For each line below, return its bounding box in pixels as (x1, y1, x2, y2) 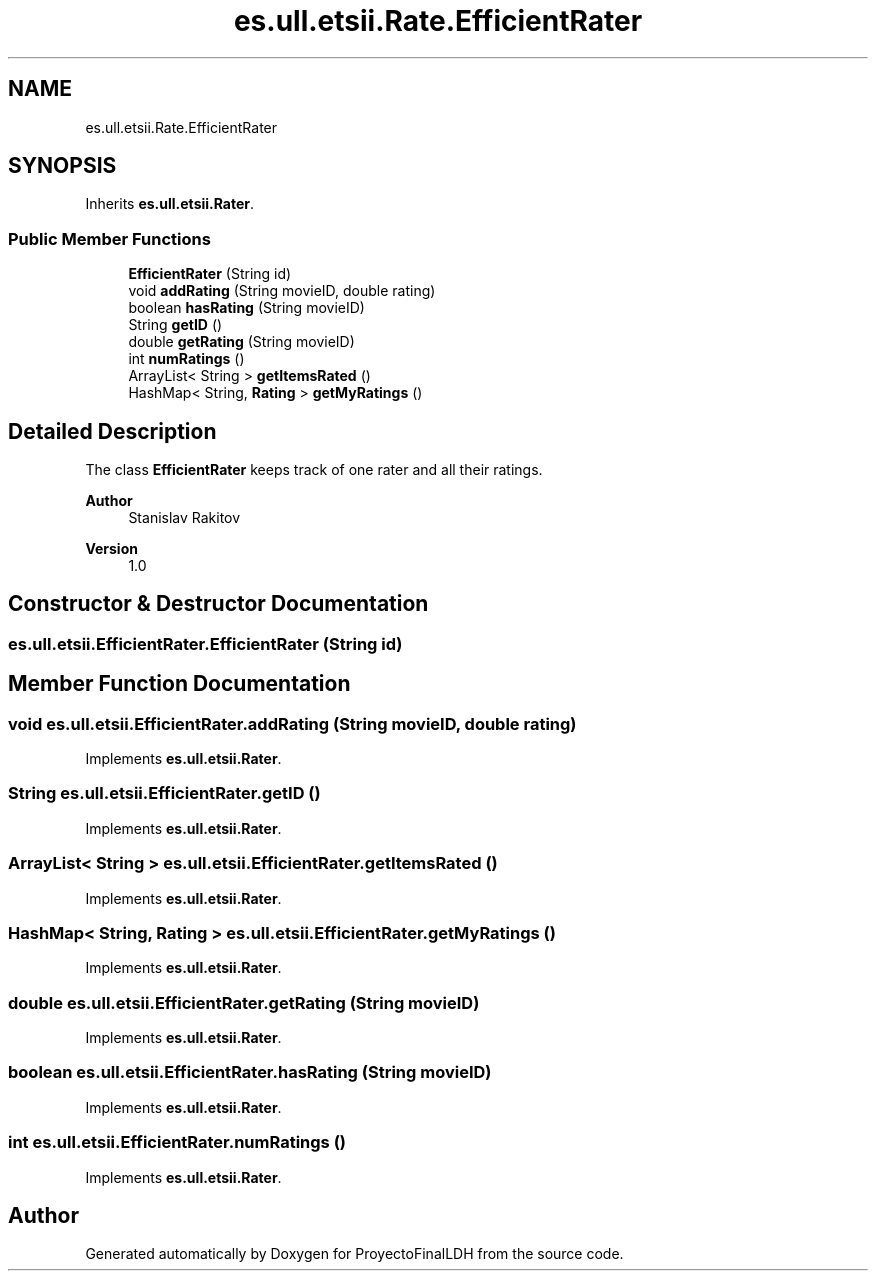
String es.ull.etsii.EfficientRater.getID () (8, 783, 321, 804)
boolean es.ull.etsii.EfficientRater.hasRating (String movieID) (8, 1062, 492, 1083)
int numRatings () (128, 350, 245, 368)
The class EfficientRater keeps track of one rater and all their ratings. (85, 461, 543, 479)
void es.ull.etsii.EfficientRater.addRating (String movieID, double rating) (8, 713, 577, 734)
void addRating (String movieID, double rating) (128, 282, 436, 300)
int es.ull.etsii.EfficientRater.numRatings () (8, 1132, 346, 1153)
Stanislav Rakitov (128, 509, 241, 527)
